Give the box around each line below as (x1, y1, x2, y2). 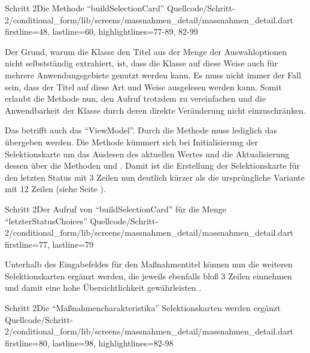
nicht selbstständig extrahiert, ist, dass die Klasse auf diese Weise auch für (5, 57, 278, 69)
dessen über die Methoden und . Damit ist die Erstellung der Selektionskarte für (5, 159, 300, 172)
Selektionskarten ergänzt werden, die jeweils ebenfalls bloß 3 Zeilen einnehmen (5, 269, 292, 282)
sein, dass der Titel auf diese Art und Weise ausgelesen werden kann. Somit (5, 80, 282, 93)
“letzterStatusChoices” (5, 214, 87, 227)
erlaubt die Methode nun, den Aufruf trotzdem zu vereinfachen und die (5, 92, 266, 105)
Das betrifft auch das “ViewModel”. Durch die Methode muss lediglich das (5, 124, 278, 136)
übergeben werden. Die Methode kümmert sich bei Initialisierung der (5, 135, 258, 148)
